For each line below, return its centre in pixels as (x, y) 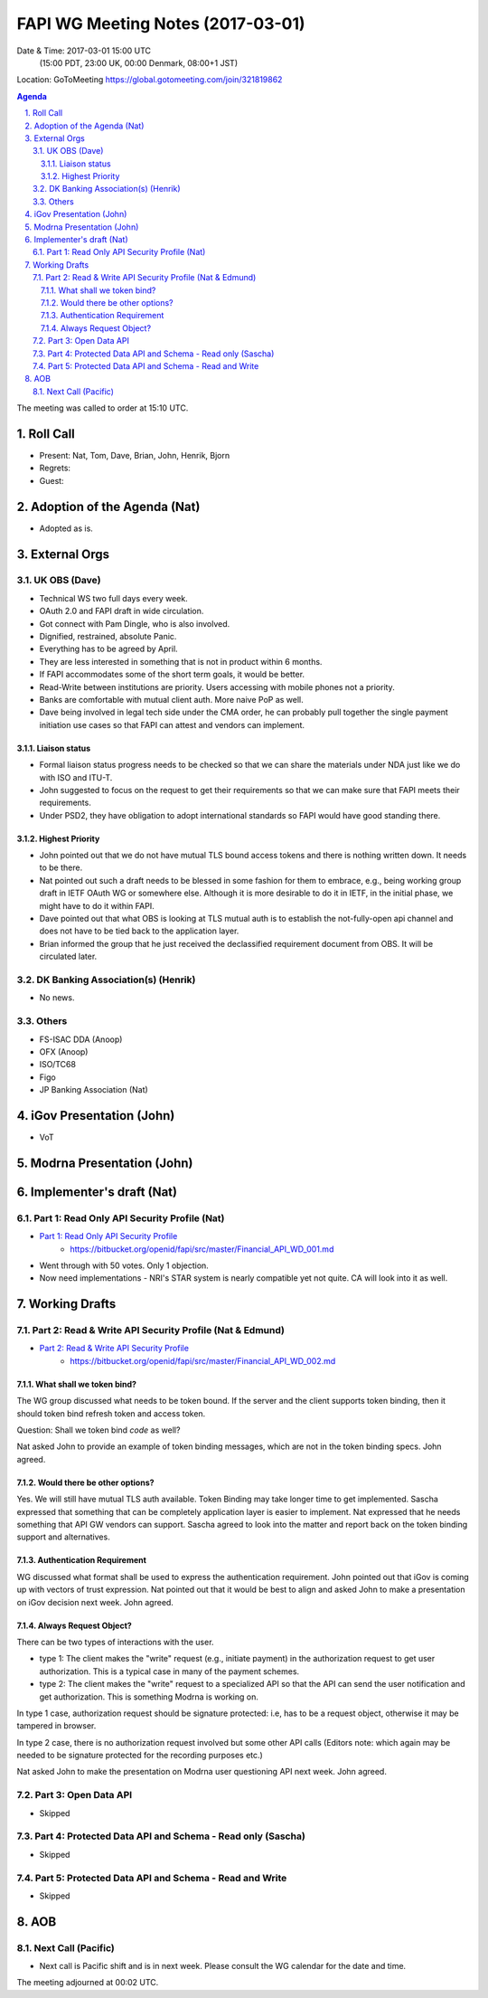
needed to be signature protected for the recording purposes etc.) (140, 1756)
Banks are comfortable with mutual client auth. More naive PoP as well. (172, 699)
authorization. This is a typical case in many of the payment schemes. (169, 1671)
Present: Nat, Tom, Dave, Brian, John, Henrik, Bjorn (135, 455)
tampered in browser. (56, 1726)
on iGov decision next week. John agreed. (95, 1602)
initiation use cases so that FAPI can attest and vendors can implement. (172, 724)
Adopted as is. (66, 528)
